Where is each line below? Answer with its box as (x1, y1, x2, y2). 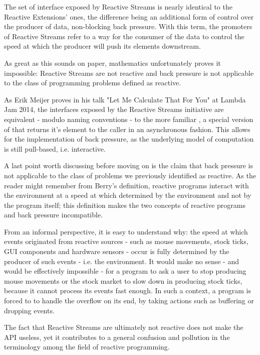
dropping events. (4, 305, 55, 315)
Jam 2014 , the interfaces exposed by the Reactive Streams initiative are (4, 104, 224, 114)
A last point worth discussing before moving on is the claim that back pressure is (4, 160, 253, 171)
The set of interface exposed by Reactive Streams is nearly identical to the (4, 2, 232, 12)
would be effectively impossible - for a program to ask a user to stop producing (4, 266, 246, 276)
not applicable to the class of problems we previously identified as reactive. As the (4, 170, 256, 180)
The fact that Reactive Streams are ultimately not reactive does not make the (4, 322, 243, 332)
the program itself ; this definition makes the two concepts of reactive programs (4, 199, 246, 210)
